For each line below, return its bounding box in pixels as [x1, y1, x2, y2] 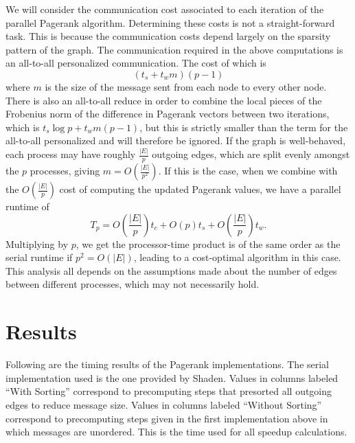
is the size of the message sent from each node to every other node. [45, 79, 327, 93]
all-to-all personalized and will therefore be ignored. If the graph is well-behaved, [5, 133, 346, 148]
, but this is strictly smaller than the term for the [139, 120, 348, 134]
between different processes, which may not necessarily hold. [5, 277, 260, 291]
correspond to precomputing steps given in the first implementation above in [5, 411, 328, 425]
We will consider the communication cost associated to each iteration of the [5, 2, 324, 16]
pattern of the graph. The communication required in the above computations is [5, 42, 343, 56]
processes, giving [30, 163, 100, 178]
